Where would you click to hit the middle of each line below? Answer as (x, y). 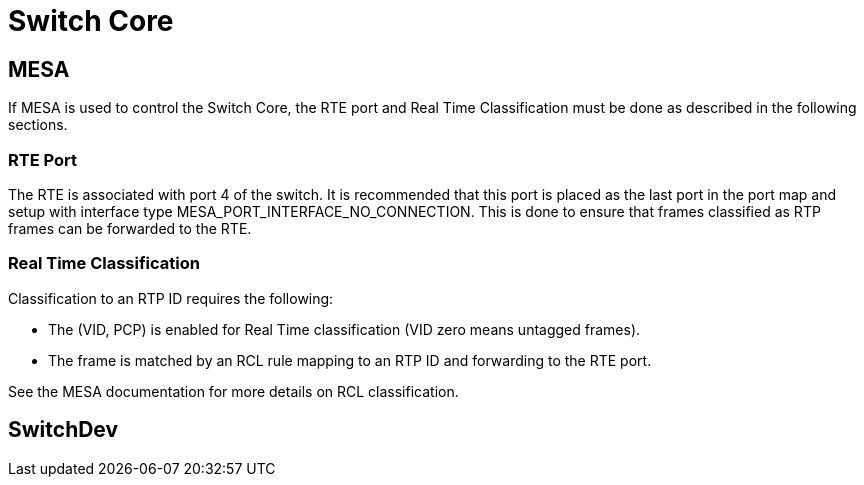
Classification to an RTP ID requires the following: (171, 298)
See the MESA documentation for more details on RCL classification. (233, 391)
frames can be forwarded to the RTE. (130, 228)
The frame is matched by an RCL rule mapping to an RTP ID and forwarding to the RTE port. (350, 360)
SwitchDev (63, 430)
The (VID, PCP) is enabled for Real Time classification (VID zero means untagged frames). (344, 329)
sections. (38, 125)
